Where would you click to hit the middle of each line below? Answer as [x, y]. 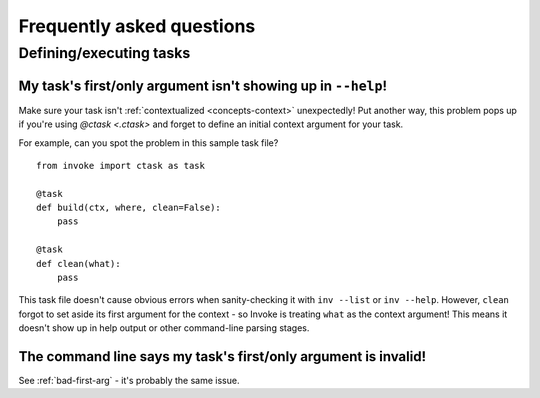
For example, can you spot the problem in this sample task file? [148, 142]
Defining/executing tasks [104, 53]
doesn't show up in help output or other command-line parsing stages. [164, 328]
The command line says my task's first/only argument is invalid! [222, 356]
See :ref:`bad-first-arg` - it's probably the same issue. [129, 381]
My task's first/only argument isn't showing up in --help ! [202, 85]
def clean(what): [78, 263]
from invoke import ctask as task [120, 165]
